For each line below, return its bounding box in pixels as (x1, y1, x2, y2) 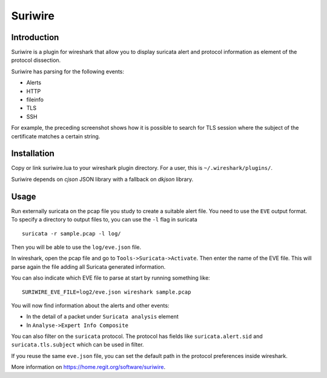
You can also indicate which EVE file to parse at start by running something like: (11, 274, 210, 282)
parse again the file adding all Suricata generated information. (11, 263, 166, 270)
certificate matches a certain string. (11, 132, 101, 140)
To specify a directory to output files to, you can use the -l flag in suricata (11, 216, 197, 223)
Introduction (11, 32, 59, 42)
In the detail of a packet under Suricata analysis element (26, 313, 179, 320)
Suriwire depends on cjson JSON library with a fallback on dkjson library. (11, 175, 194, 183)
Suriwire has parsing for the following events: (11, 67, 124, 75)
